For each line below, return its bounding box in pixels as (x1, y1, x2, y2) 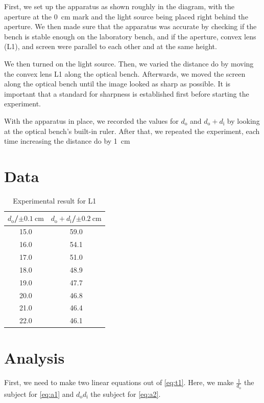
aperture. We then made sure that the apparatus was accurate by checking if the (4, 21, 257, 32)
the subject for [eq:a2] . (90, 388, 161, 399)
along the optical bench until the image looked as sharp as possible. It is (4, 78, 231, 89)
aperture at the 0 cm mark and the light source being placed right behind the (4, 11, 248, 21)
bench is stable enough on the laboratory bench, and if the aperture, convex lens (4, 31, 256, 41)
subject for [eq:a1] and (4, 388, 74, 399)
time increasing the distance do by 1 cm (4, 136, 130, 146)
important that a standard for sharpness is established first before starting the (4, 88, 249, 99)
